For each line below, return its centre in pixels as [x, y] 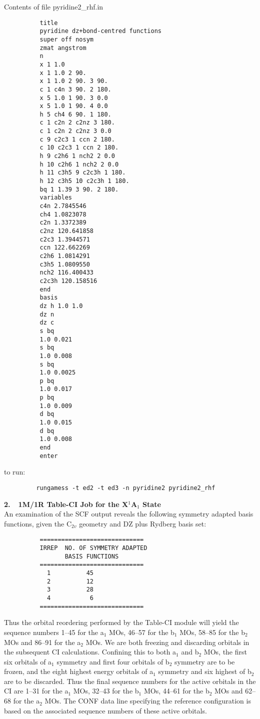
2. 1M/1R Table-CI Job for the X [66, 504]
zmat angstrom [63, 48]
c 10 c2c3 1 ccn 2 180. [79, 148]
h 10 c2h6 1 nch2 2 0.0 [79, 164]
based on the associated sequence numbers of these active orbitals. [105, 710]
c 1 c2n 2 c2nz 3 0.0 [75, 131]
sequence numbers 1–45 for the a [54, 632]
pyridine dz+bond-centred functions [100, 31]
